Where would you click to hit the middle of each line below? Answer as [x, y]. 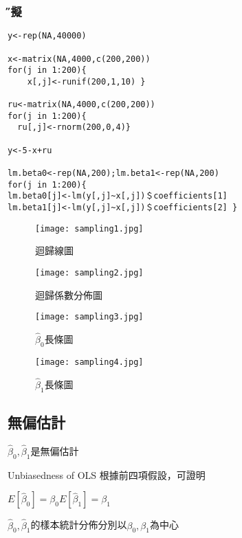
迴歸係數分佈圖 [69, 294]
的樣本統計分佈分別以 [79, 525]
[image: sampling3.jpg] [89, 317]
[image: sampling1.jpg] [89, 228]
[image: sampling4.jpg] [89, 362]
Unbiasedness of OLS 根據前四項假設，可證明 [107, 474]
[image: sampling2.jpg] [89, 272]
